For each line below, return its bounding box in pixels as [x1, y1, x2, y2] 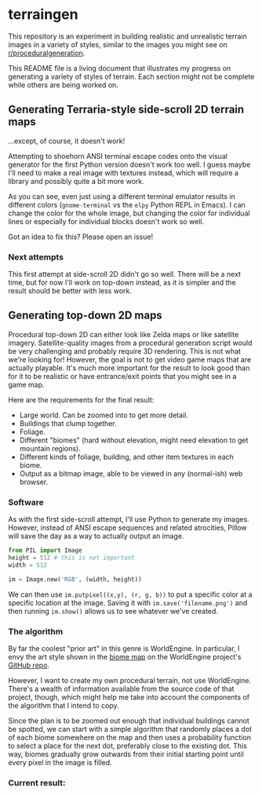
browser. [19, 477, 49, 487]
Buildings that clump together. [19, 418, 117, 428]
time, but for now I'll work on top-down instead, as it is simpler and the [8, 278, 237, 288]
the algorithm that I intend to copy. [8, 700, 119, 710]
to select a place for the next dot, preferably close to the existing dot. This [8, 741, 247, 750]
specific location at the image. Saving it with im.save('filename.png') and [8, 597, 248, 607]
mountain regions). [19, 443, 81, 453]
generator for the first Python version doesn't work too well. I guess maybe [8, 160, 251, 169]
